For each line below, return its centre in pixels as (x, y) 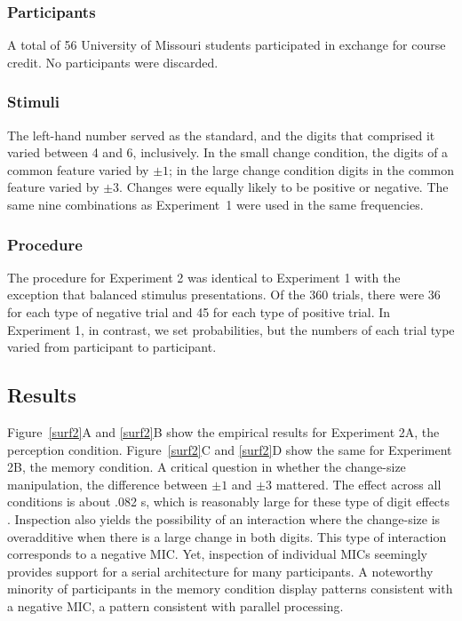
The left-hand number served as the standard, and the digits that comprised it (221, 135)
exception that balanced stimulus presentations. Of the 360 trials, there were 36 (224, 295)
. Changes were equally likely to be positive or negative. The (284, 187)
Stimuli (34, 102)
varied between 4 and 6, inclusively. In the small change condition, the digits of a (228, 152)
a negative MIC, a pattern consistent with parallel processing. (175, 605)
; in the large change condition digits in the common (312, 169)
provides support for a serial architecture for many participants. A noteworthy (220, 571)
